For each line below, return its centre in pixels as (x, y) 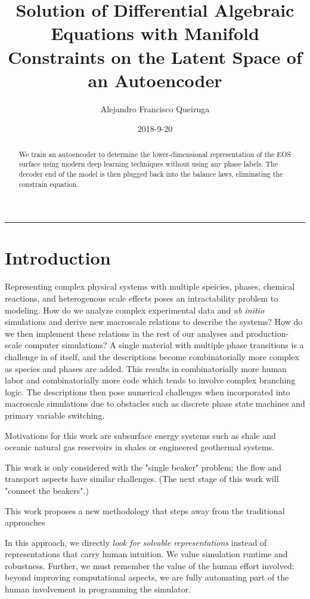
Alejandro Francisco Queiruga (155, 108)
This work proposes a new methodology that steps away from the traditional (145, 510)
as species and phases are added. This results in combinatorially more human (146, 368)
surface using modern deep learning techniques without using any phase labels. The (148, 164)
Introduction (58, 258)
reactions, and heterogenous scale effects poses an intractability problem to (142, 298)
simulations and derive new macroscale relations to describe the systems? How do (154, 322)
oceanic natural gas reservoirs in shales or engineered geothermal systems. (139, 447)
